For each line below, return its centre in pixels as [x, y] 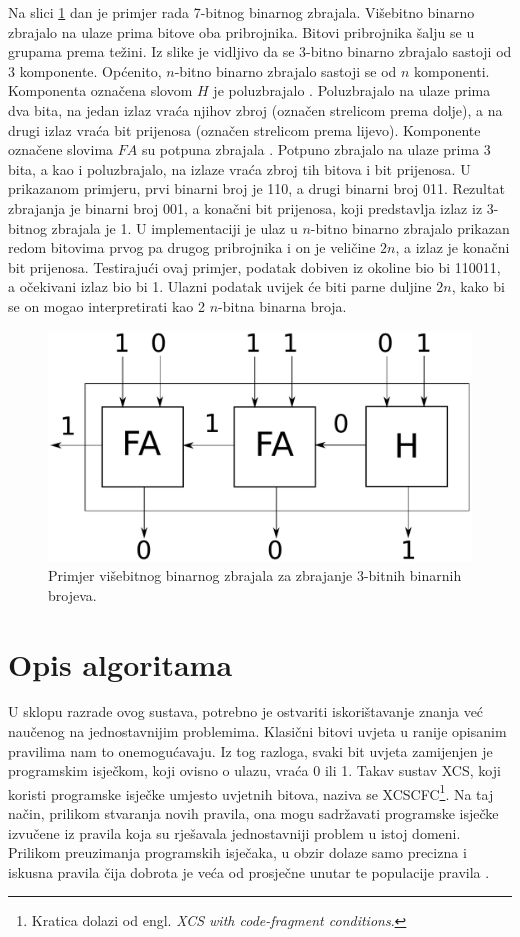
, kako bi [478, 286]
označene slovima [61, 149]
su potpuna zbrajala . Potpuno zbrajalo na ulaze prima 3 [316, 149]
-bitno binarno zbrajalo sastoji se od [285, 70]
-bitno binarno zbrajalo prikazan [410, 227]
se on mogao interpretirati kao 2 [106, 305]
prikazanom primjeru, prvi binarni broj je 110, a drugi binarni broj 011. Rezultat [256, 188]
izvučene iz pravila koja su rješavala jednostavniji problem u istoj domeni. [234, 832]
